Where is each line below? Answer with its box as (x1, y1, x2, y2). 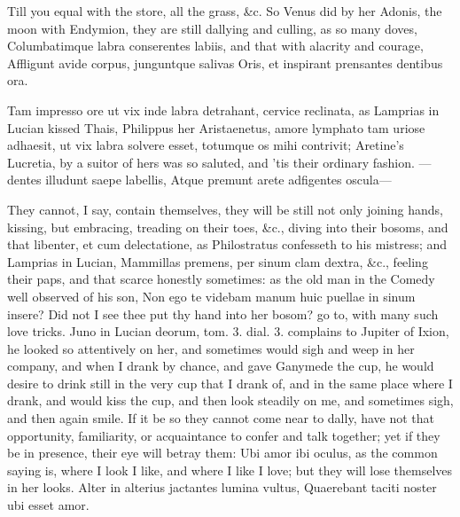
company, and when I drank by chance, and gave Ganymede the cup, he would (7, 356, 434, 375)
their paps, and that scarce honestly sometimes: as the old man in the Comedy (7, 270, 435, 288)
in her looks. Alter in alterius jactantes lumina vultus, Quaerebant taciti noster (7, 478, 437, 497)
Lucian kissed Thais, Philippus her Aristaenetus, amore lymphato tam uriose (7, 118, 425, 137)
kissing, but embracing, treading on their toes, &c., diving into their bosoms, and (7, 217, 448, 236)
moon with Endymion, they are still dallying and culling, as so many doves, (7, 19, 417, 37)
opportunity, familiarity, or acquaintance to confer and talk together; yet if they (7, 426, 441, 444)
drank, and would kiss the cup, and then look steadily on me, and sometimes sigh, (7, 391, 454, 410)
